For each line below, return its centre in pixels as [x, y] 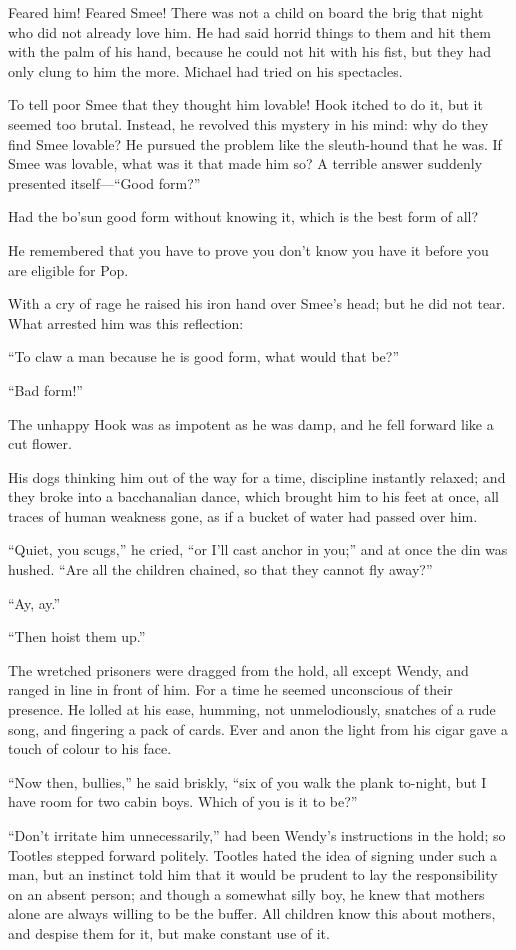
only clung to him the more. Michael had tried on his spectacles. [205, 70]
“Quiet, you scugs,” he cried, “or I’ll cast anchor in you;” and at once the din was [258, 549]
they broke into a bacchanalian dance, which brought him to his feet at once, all [253, 496]
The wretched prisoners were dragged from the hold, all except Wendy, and [238, 669]
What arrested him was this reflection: [126, 322]
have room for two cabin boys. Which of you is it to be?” [183, 801]
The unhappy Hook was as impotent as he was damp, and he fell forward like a [251, 423]
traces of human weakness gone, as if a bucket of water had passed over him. [243, 515]
